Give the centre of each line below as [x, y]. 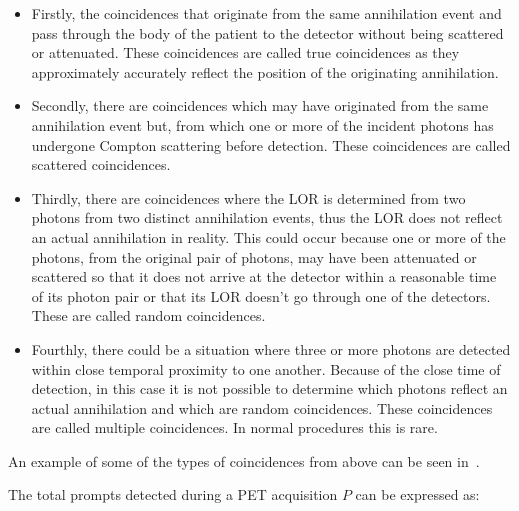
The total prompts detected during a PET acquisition [173, 494]
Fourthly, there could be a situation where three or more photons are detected [271, 348]
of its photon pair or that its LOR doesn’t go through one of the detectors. [261, 295]
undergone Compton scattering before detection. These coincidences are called [271, 144]
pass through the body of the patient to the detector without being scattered [267, 32]
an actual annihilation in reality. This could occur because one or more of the [268, 236]
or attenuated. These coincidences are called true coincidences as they [245, 52]
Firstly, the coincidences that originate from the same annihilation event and [266, 13]
